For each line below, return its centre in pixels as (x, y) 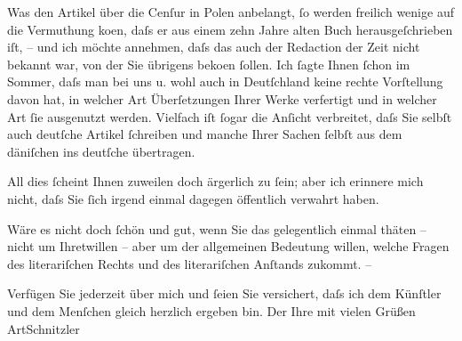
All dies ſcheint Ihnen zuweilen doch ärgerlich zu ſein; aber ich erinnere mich (215, 181)
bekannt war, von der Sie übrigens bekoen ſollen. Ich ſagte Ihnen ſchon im (209, 64)
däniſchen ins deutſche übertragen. (101, 151)
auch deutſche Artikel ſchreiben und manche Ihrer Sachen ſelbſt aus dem (205, 134)
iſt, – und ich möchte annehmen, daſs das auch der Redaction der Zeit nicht (214, 47)
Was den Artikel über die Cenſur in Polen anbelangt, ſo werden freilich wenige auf (231, 12)
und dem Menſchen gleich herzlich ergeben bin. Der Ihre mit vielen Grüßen (211, 310)
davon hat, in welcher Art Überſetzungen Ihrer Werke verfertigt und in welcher (222, 98)
